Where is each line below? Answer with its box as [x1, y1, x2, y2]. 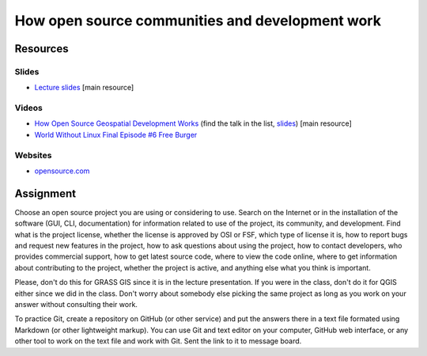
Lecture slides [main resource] [34, 83, 134, 93]
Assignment [14, 187, 77, 200]
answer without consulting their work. [14, 300, 138, 309]
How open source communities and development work [14, 12, 381, 29]
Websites [14, 150, 52, 161]
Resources [14, 42, 69, 55]
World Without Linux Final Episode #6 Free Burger [34, 130, 198, 139]
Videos [14, 103, 43, 114]
